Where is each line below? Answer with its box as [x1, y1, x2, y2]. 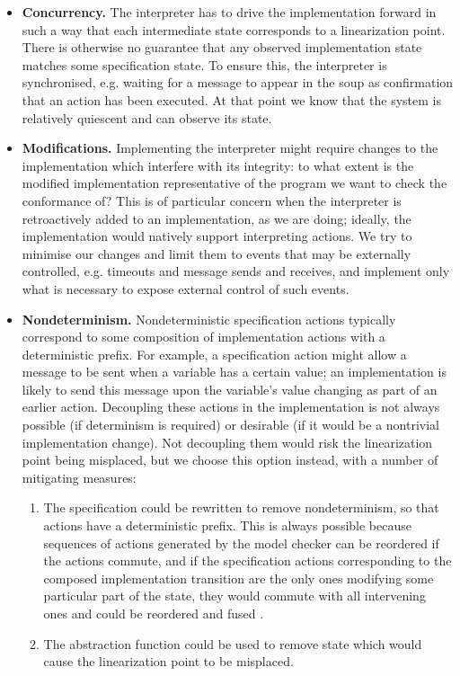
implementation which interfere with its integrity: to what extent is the [22, 156, 414, 174]
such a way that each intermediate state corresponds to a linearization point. [22, 20, 446, 39]
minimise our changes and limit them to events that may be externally [22, 244, 411, 262]
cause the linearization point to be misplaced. [43, 652, 294, 671]
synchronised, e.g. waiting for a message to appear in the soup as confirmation [22, 73, 454, 92]
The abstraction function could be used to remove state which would [43, 634, 422, 653]
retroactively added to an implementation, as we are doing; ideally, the [22, 209, 411, 227]
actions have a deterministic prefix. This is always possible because [43, 516, 411, 535]
